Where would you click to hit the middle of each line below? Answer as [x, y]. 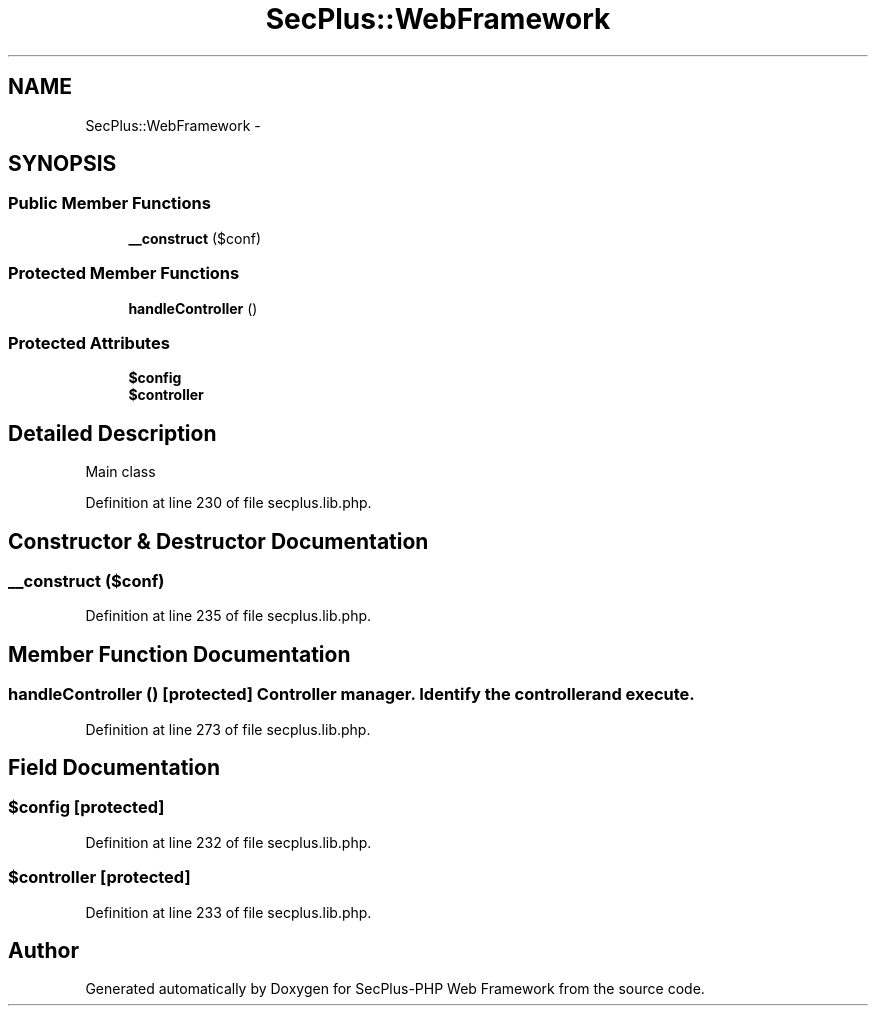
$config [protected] [86, 807]
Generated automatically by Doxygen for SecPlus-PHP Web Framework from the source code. [395, 989]
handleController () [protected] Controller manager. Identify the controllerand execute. [351, 694]
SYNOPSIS [62, 164]
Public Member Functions [109, 203]
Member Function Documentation [179, 654]
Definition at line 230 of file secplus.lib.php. [228, 503]
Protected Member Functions [124, 273]
